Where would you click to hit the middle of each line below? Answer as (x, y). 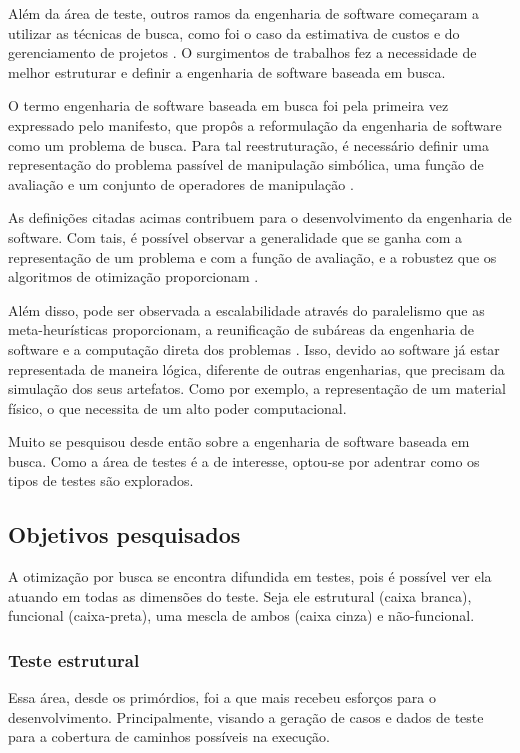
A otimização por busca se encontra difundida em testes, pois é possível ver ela (250, 576)
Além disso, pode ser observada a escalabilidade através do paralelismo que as (246, 309)
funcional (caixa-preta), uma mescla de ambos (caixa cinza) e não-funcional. (241, 615)
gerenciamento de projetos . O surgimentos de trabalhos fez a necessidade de (242, 52)
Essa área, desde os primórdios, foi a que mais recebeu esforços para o (222, 697)
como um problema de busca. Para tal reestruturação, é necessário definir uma (249, 144)
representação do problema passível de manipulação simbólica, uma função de (246, 164)
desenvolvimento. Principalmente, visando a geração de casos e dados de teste (246, 716)
